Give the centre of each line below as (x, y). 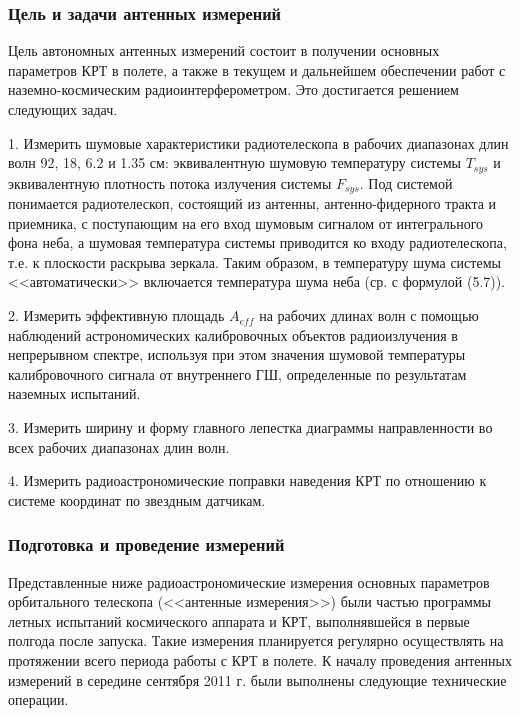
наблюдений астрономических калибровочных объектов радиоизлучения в (233, 334)
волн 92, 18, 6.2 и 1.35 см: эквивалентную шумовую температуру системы (234, 162)
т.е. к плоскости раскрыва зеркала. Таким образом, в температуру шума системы (254, 261)
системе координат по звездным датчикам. (137, 499)
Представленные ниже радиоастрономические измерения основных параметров (249, 581)
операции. (38, 699)
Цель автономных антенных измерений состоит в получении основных (224, 50)
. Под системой (406, 182)
